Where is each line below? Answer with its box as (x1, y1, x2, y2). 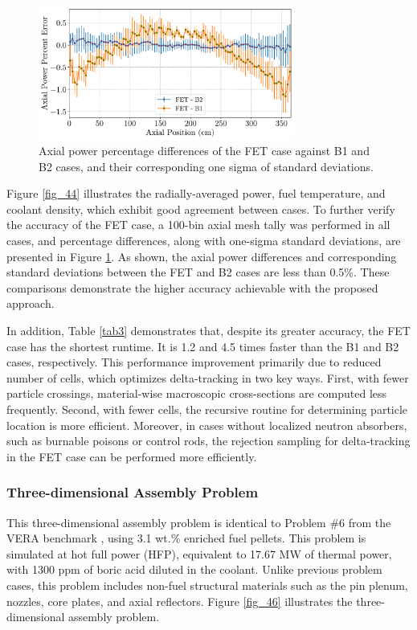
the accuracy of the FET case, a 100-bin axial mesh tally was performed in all (6, 216, 390, 233)
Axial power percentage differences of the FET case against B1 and (39, 142, 370, 159)
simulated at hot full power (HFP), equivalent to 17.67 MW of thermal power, (6, 545, 392, 562)
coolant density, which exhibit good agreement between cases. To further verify (6, 200, 395, 217)
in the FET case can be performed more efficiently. (6, 448, 257, 464)
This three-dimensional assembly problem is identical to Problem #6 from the (6, 513, 391, 530)
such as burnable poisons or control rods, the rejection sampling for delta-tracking (6, 432, 411, 449)
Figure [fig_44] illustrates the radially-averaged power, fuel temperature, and (6, 185, 386, 202)
